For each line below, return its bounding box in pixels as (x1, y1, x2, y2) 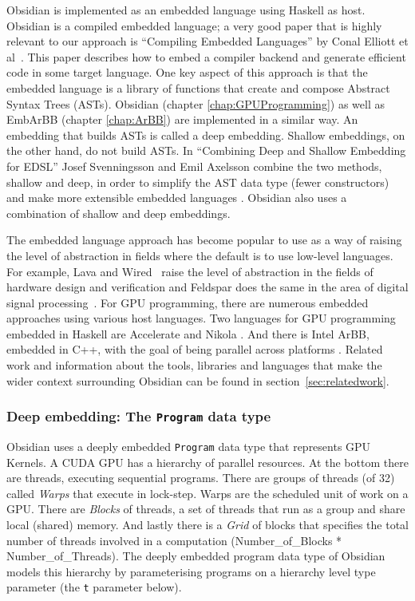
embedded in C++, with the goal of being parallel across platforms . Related (6, 341, 383, 358)
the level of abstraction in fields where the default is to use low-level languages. (6, 247, 393, 263)
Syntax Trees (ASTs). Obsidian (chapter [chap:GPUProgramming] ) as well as (6, 95, 385, 112)
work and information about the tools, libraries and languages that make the (6, 357, 382, 374)
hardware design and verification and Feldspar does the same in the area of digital (6, 279, 409, 295)
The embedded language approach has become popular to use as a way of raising (6, 231, 402, 248)
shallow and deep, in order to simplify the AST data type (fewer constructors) (6, 173, 389, 190)
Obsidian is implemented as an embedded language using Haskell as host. (6, 2, 366, 18)
